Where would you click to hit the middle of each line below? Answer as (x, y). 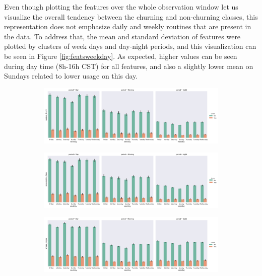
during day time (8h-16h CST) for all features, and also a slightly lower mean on (129, 66)
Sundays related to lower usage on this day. (71, 76)
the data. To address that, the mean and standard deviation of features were (122, 36)
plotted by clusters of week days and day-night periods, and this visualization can (130, 46)
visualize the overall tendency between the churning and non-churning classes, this (131, 16)
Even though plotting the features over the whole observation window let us (121, 7)
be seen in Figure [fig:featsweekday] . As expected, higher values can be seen (121, 56)
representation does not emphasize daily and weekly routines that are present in (128, 26)
